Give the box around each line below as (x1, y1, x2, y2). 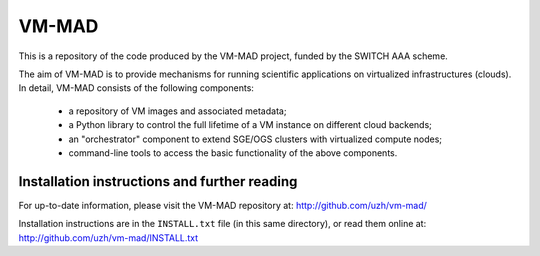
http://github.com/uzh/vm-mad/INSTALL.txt (18, 231, 199, 244)
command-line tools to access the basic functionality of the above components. (68, 146, 398, 159)
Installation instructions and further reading (18, 173, 298, 190)
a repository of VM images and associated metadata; (68, 105, 287, 117)
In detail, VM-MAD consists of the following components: (18, 82, 255, 94)
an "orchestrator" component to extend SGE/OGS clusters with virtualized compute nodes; (68, 133, 443, 145)
